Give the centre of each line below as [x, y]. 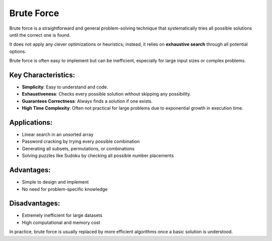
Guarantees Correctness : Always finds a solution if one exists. [87, 101]
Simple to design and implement [55, 182]
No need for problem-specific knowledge [65, 189]
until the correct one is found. [40, 35]
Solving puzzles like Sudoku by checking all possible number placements [98, 155]
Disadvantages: [35, 204]
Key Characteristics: [42, 75]
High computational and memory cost [61, 222]
